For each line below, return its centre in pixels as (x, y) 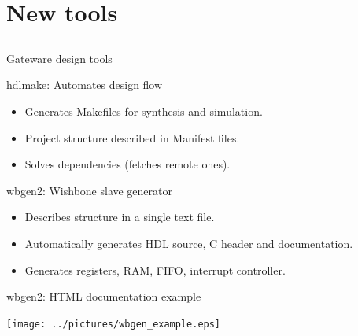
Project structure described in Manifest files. (132, 137)
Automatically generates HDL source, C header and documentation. (189, 243)
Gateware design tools (59, 58)
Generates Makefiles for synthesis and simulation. (144, 111)
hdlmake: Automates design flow (85, 85)
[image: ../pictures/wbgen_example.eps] (114, 324)
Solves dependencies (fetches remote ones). (127, 164)
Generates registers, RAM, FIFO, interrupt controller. (155, 270)
